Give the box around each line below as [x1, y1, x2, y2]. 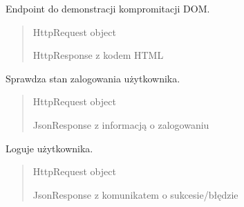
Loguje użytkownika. [6, 141, 93, 155]
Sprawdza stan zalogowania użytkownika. [6, 71, 180, 85]
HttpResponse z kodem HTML [32, 48, 164, 62]
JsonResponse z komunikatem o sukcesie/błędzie [32, 187, 238, 201]
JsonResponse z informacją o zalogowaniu [32, 117, 209, 132]
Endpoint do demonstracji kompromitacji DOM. [6, 1, 210, 15]
